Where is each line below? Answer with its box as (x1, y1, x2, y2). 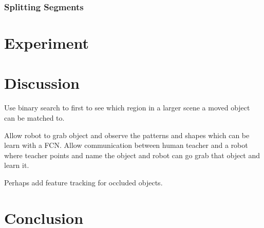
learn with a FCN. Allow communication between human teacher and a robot (4, 140, 248, 150)
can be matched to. (4, 112, 65, 123)
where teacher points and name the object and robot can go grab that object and (4, 149, 260, 160)
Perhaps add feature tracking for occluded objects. (4, 177, 163, 187)
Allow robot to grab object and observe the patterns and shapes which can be (4, 129, 250, 140)
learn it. (4, 160, 29, 170)
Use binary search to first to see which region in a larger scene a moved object (4, 102, 250, 113)
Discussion (4, 72, 80, 93)
